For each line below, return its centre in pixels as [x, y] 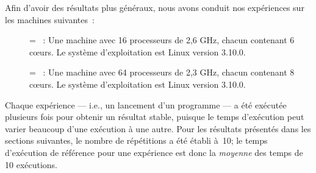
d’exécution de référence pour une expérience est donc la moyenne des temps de [154, 152]
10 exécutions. [31, 164]
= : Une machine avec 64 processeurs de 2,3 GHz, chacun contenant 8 [162, 72]
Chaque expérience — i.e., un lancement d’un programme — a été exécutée [146, 104]
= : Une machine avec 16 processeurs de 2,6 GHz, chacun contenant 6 [162, 40]
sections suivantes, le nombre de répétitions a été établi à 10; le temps [136, 140]
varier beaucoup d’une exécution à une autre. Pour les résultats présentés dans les [158, 128]
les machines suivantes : [50, 19]
